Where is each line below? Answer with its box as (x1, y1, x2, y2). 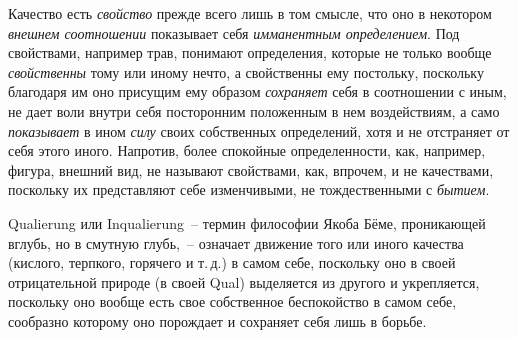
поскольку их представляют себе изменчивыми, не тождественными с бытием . (8, 179, 490, 200)
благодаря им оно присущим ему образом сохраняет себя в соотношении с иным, (8, 81, 507, 102)
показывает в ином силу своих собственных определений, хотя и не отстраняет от (8, 120, 510, 141)
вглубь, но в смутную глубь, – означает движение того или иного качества (8, 232, 464, 253)
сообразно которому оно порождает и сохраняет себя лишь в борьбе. (8, 310, 427, 331)
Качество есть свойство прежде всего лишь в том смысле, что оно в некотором (8, 3, 492, 23)
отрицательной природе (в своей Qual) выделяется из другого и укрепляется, (8, 271, 480, 292)
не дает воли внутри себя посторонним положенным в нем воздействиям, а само (8, 100, 500, 121)
